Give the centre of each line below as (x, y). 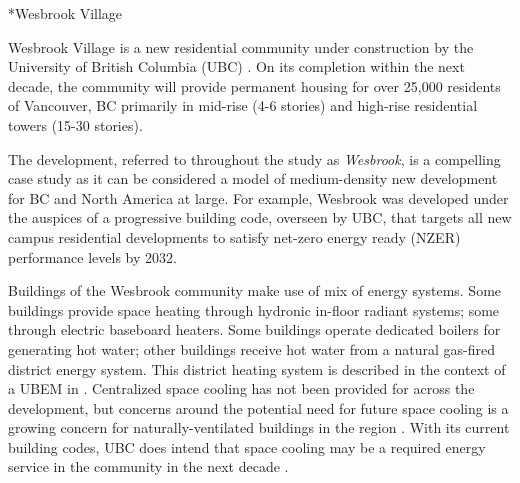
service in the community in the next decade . (148, 466)
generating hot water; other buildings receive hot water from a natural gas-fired (251, 348)
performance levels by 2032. (92, 256)
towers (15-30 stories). (75, 124)
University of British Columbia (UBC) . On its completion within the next (236, 66)
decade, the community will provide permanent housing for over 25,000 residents (254, 85)
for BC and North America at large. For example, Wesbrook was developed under (258, 197)
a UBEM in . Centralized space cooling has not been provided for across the (241, 388)
